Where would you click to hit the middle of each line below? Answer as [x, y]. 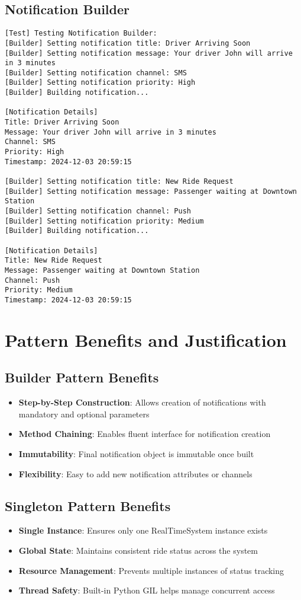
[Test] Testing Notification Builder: [81, 33]
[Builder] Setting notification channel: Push [98, 211]
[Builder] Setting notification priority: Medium [104, 221]
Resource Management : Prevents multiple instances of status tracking [151, 570]
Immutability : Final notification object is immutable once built [136, 453]
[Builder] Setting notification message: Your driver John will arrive [149, 53]
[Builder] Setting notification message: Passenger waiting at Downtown [151, 191]
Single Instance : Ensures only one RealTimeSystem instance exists [143, 530]
